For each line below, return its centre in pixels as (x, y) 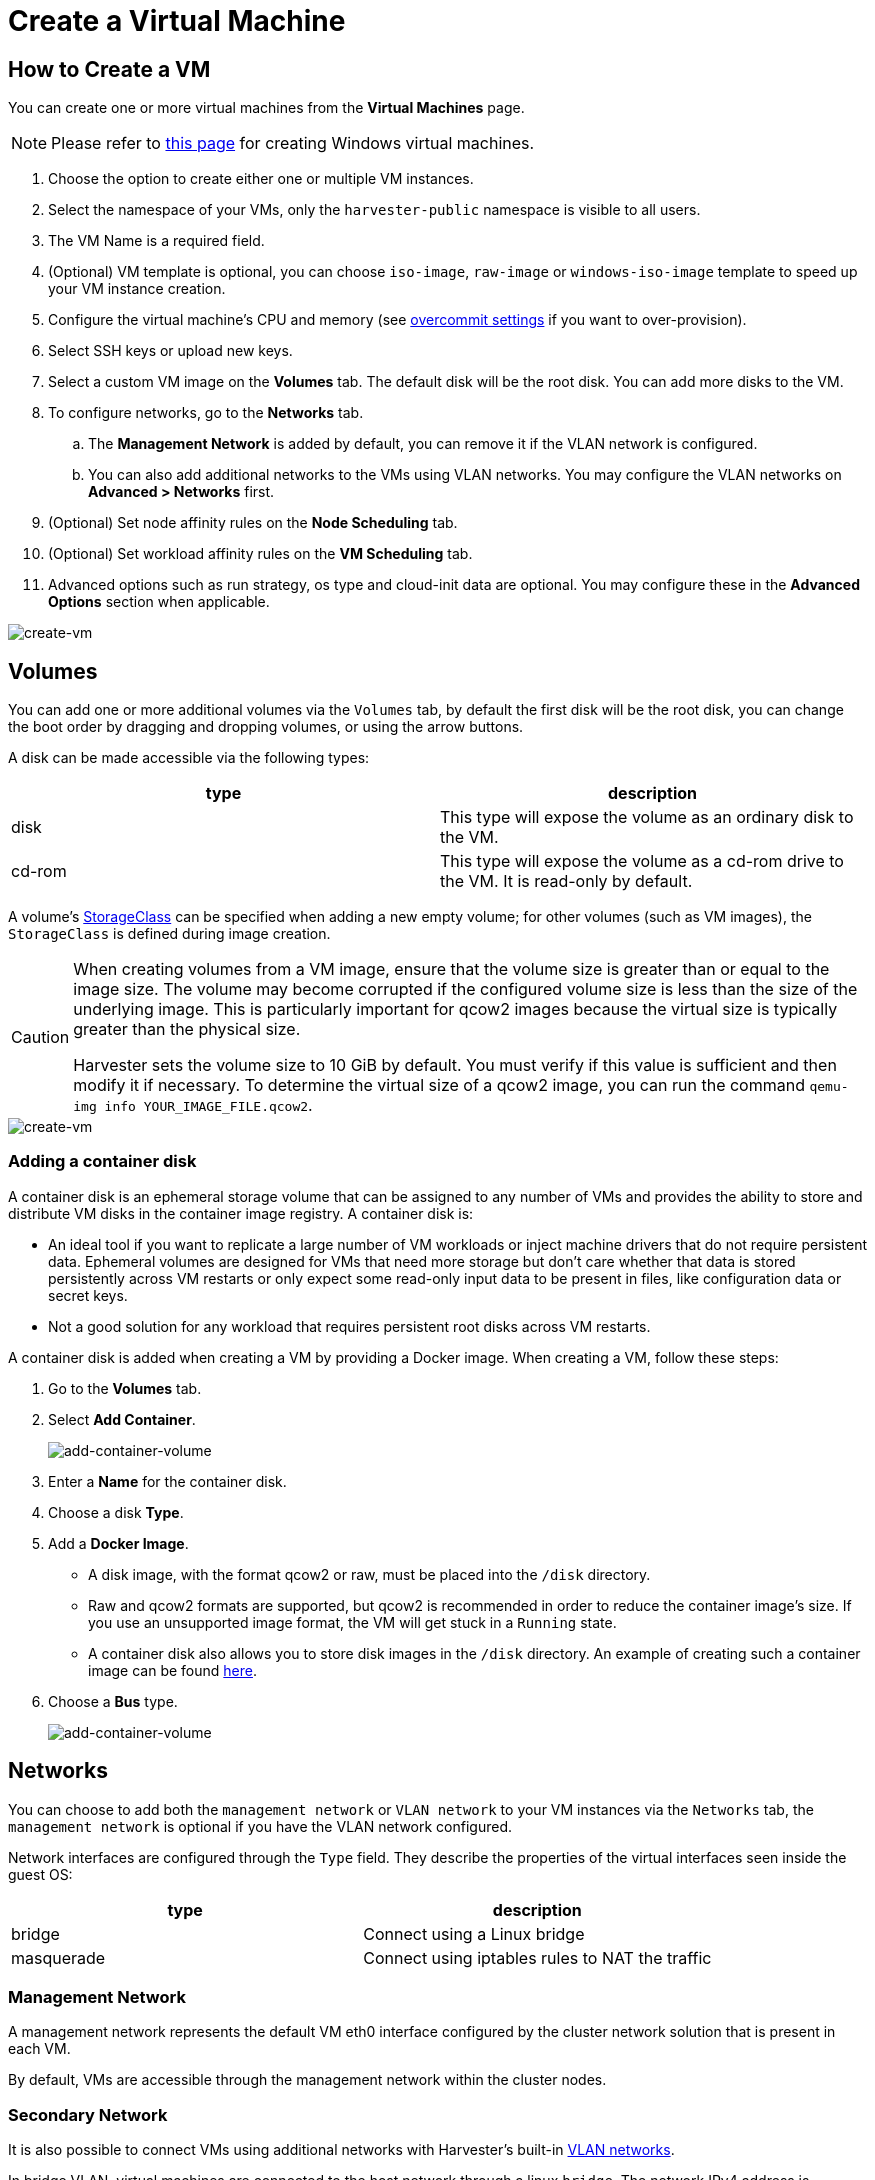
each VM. (39, 2049)
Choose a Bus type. (113, 1701)
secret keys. (88, 1295)
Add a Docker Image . (118, 1543)
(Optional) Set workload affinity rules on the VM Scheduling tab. (260, 554)
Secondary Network (88, 2114)
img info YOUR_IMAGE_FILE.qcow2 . (193, 1105)
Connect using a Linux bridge (474, 1933)
